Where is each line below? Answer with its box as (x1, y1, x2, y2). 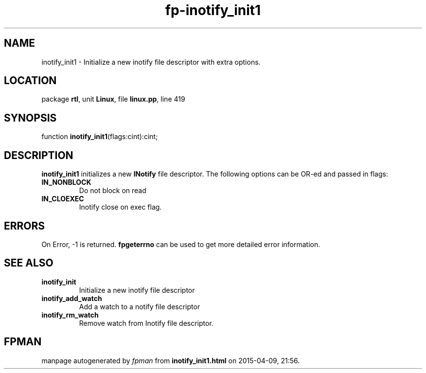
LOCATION (4, 74, 57, 87)
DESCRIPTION (4, 149, 73, 161)
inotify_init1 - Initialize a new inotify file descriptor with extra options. (41, 57, 261, 66)
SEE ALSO (4, 257, 53, 269)
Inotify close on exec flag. (79, 203, 162, 212)
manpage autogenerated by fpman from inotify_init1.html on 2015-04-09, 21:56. (41, 356, 300, 365)
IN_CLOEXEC (41, 195, 84, 203)
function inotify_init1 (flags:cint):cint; (41, 132, 158, 141)
